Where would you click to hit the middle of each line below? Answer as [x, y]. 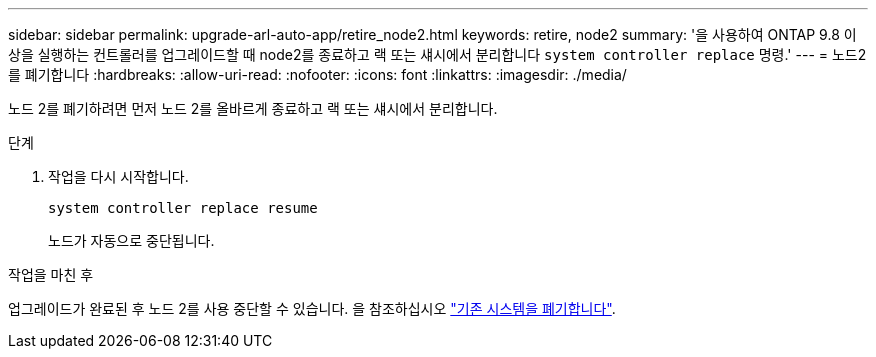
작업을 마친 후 [51, 274]
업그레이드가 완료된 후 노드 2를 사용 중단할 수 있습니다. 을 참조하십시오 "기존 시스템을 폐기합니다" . [312, 308]
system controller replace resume [183, 208]
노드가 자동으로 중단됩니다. [131, 240]
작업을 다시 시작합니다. [118, 176]
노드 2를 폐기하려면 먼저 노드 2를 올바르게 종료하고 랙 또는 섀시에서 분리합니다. [253, 108]
